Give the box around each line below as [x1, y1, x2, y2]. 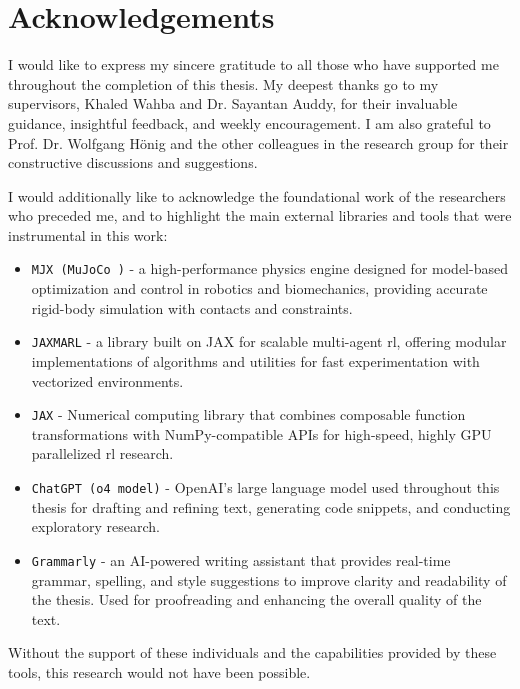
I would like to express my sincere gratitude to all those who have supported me [8, 54, 499, 75]
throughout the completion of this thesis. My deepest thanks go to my [8, 73, 439, 94]
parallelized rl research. [31, 443, 174, 464]
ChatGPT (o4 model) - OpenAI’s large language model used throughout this [31, 477, 500, 497]
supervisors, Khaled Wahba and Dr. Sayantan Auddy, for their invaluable [8, 93, 458, 114]
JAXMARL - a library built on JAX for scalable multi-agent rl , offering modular [31, 331, 507, 352]
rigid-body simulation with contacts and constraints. [31, 297, 353, 318]
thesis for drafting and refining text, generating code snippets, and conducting [31, 496, 511, 517]
